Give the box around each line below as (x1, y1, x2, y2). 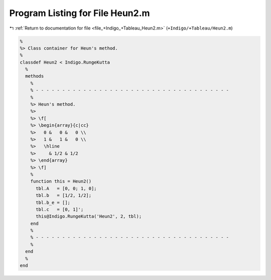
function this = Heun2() (30, 178, 92, 184)
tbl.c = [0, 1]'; (36, 206, 84, 212)
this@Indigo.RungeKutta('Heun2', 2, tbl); (36, 213, 142, 219)
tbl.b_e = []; (36, 199, 70, 205)
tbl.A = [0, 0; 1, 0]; (36, 185, 97, 191)
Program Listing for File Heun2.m (9, 8, 150, 19)
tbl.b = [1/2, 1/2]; (36, 193, 92, 198)
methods (25, 73, 44, 79)
